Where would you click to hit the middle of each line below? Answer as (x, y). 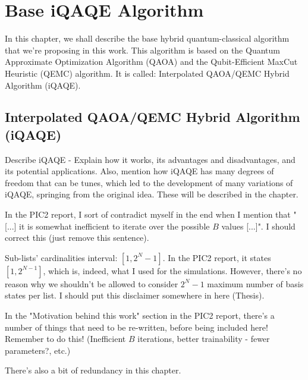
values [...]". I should (258, 226)
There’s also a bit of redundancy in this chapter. (93, 370)
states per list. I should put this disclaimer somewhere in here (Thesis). (135, 295)
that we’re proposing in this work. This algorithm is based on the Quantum (142, 50)
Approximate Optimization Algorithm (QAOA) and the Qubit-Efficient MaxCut (151, 62)
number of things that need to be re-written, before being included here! (136, 327)
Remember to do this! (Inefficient (65, 339)
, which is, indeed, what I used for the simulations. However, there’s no (172, 270)
